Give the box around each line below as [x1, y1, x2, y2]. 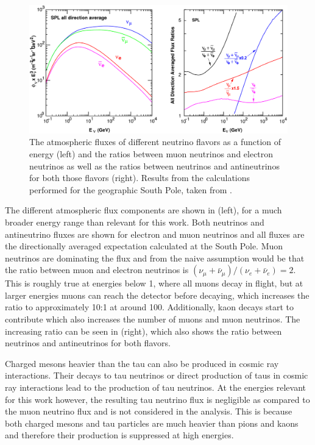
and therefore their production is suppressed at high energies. [5, 429, 234, 441]
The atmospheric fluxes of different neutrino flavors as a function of [29, 135, 281, 148]
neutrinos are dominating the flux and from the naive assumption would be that [5, 251, 305, 264]
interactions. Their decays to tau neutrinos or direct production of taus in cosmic [5, 369, 308, 382]
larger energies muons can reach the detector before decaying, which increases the [5, 288, 310, 301]
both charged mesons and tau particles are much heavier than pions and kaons [5, 416, 299, 429]
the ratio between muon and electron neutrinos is [5, 263, 189, 276]
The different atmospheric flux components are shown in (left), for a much [5, 204, 282, 216]
